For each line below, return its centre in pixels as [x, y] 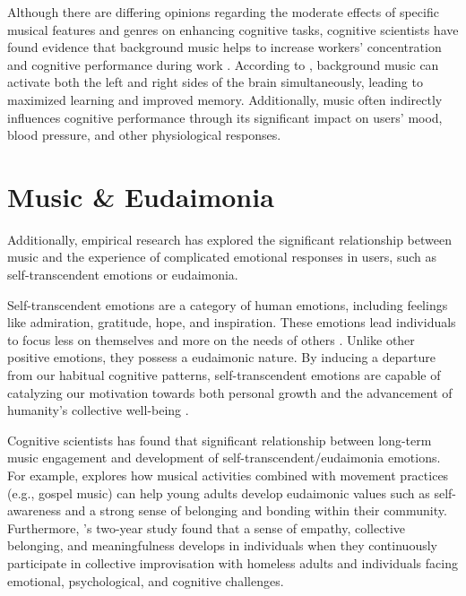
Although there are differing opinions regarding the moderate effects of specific [223, 12]
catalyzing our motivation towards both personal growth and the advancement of [230, 392]
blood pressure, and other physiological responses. [144, 135]
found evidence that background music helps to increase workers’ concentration [224, 47]
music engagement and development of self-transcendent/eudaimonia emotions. [224, 458]
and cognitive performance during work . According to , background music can [223, 64]
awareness [35, 510]
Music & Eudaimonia [141, 196]
